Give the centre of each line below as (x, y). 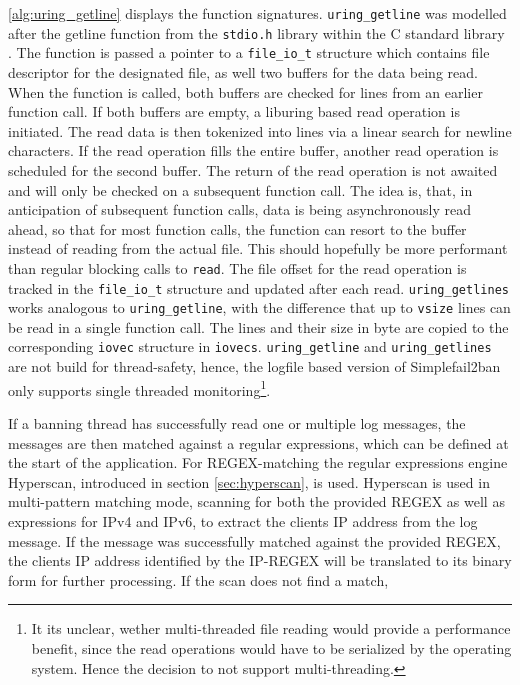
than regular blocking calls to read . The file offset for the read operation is (237, 267)
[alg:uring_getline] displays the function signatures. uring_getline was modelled (257, 13)
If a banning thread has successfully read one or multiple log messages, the (237, 422)
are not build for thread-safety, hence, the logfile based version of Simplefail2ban (254, 366)
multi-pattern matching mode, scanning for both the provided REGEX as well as (256, 501)
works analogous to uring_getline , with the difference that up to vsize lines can (259, 307)
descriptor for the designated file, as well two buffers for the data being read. (243, 71)
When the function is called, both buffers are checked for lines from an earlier (245, 91)
